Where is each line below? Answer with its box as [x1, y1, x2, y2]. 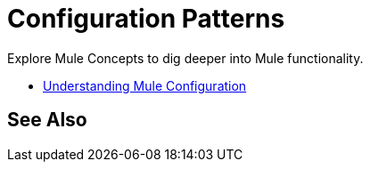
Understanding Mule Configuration [43, 77, 247, 93]
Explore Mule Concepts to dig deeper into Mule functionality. [7, 50, 364, 66]
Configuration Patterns [7, 4, 285, 34]
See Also [7, 109, 87, 132]
